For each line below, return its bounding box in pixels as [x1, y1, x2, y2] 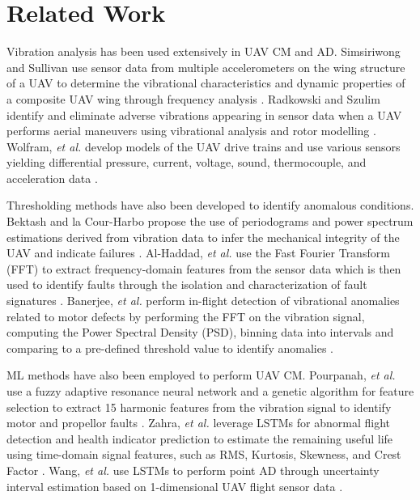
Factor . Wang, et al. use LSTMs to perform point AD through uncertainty [6, 461, 380, 478]
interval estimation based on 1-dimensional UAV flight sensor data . [6, 477, 343, 494]
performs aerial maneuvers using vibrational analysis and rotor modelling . [6, 122, 376, 139]
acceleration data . [6, 169, 98, 186]
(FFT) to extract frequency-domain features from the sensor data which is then [6, 260, 401, 277]
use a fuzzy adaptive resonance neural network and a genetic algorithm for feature [6, 383, 414, 399]
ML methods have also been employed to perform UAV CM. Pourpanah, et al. [6, 367, 396, 383]
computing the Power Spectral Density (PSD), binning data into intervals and [6, 324, 394, 341]
